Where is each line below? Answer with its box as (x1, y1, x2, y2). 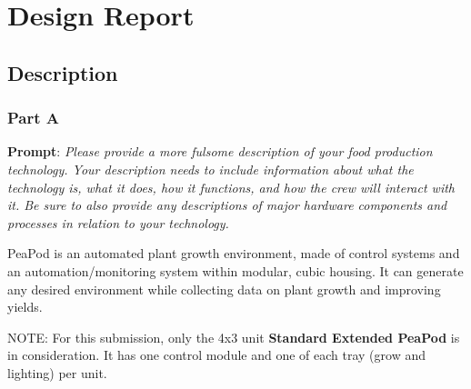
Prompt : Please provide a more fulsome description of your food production (7, 142, 433, 161)
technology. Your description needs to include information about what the (7, 159, 414, 178)
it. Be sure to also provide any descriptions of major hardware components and (7, 195, 447, 214)
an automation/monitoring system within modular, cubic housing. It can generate (7, 261, 464, 280)
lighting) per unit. (7, 363, 107, 382)
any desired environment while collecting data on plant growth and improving (7, 279, 441, 298)
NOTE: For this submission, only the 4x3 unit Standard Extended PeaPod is (7, 327, 460, 346)
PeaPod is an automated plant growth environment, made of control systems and (7, 244, 460, 263)
